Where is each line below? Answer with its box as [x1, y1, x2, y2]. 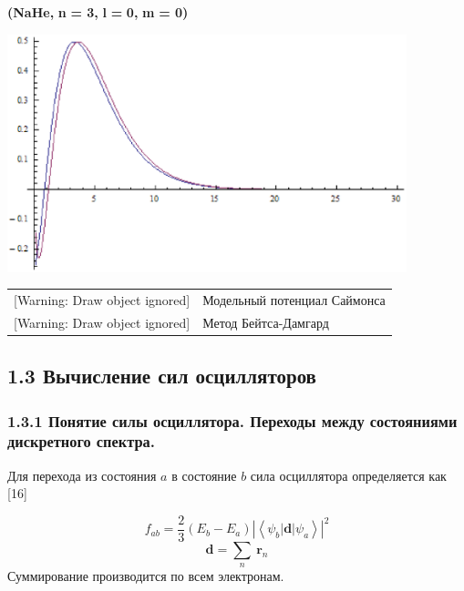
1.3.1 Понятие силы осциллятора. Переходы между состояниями [7, 409, 458, 432]
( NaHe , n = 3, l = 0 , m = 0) [7, 3, 189, 21]
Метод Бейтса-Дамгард [202, 312, 329, 331]
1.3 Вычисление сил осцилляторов [7, 362, 316, 390]
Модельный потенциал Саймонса [202, 290, 386, 309]
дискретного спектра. [7, 430, 155, 453]
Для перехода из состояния [7, 465, 157, 484]
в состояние [171, 465, 237, 484]
